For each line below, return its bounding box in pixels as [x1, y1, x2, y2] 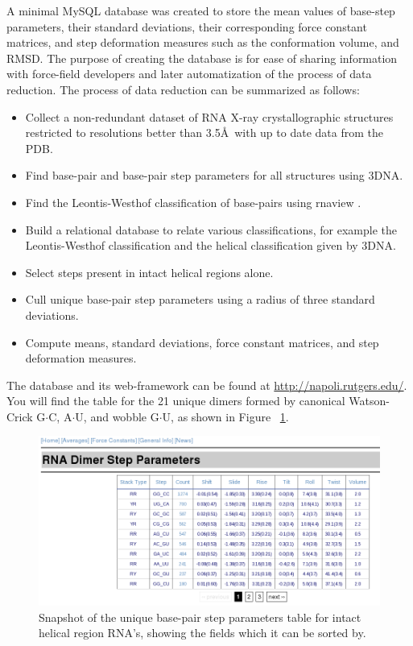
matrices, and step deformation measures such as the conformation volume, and [6, 34, 399, 51]
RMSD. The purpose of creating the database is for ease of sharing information [6, 49, 398, 66]
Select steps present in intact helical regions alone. [25, 263, 274, 280]
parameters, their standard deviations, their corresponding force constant [6, 18, 367, 35]
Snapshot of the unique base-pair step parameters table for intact [39, 608, 361, 625]
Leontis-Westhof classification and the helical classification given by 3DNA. [25, 237, 396, 254]
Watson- [349, 392, 390, 409]
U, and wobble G [75, 408, 159, 424]
